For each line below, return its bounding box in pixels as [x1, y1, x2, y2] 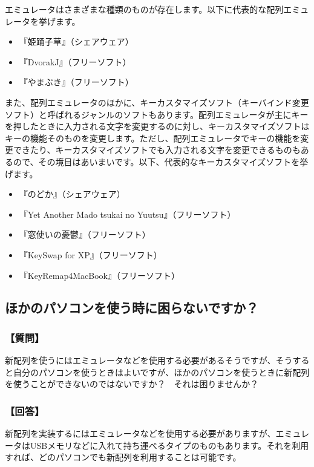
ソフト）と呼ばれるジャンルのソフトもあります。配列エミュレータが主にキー [5, 108, 309, 120]
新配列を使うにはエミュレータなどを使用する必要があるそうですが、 [5, 354, 276, 367]
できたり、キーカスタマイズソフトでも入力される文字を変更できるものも [13, 143, 301, 156]
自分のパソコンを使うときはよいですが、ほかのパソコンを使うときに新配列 [13, 365, 310, 378]
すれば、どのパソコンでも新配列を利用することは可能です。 [5, 451, 241, 463]
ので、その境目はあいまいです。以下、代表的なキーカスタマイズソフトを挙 [13, 155, 309, 168]
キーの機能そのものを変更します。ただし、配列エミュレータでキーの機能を [5, 131, 301, 144]
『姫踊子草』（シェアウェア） [19, 35, 134, 48]
